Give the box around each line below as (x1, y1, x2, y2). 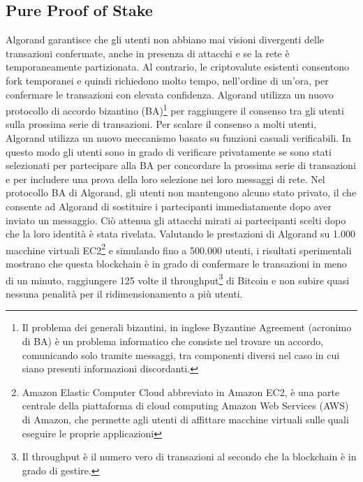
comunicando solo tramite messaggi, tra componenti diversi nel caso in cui (22, 347, 340, 362)
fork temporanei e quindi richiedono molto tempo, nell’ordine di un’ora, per (6, 73, 329, 87)
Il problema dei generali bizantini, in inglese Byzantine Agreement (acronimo (22, 320, 352, 335)
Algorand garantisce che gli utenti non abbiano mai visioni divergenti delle (6, 32, 325, 47)
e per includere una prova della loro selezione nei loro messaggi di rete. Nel (6, 171, 325, 186)
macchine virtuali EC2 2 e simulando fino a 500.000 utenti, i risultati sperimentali (6, 240, 352, 257)
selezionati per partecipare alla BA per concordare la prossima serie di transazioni (6, 158, 356, 173)
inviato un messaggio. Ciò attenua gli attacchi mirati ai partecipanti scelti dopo (6, 212, 346, 227)
